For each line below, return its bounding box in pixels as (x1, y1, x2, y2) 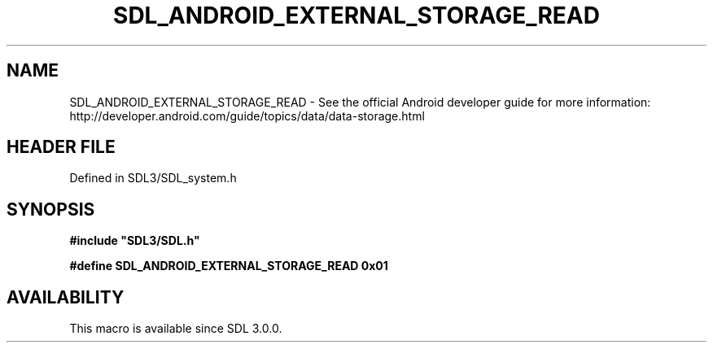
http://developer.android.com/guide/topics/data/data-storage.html (69, 108, 425, 123)
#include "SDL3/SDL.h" (69, 233, 200, 248)
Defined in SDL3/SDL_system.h (69, 171, 237, 185)
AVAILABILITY (7, 286, 125, 308)
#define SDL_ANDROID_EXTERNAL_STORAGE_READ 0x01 (69, 259, 388, 273)
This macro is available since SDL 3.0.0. (69, 321, 282, 336)
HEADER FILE (7, 137, 116, 158)
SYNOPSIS (7, 198, 95, 220)
